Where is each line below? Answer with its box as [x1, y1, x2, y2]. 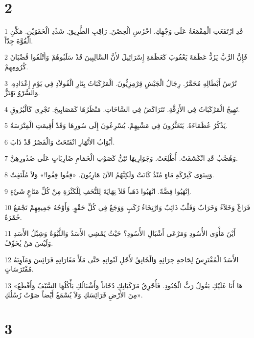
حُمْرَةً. [4, 211, 22, 222]
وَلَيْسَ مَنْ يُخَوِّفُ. [4, 238, 53, 248]
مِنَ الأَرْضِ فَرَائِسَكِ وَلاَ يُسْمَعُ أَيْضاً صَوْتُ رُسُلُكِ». [4, 290, 143, 300]
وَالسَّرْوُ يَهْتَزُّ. [4, 87, 40, 98]
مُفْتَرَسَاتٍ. [4, 264, 34, 274]
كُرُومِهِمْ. [4, 61, 28, 71]
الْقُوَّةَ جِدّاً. [4, 35, 33, 45]
